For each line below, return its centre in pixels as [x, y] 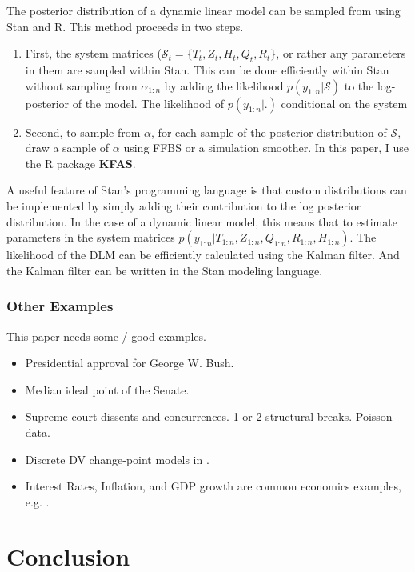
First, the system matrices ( [93, 53]
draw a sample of [67, 148]
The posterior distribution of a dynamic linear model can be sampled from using [204, 10]
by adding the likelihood [224, 85]
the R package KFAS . [80, 163]
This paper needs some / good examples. [106, 336]
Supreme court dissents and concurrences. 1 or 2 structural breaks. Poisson [209, 416]
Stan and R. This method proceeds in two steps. [125, 26]
